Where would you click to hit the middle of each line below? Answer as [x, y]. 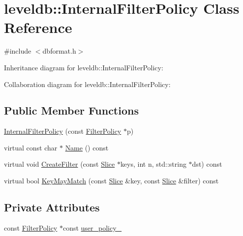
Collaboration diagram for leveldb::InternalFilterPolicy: [87, 84]
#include [18, 51]
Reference [38, 27]
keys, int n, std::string [153, 164]
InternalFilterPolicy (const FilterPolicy [63, 131]
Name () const [87, 147]
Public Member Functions [71, 110]
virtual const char [31, 147]
